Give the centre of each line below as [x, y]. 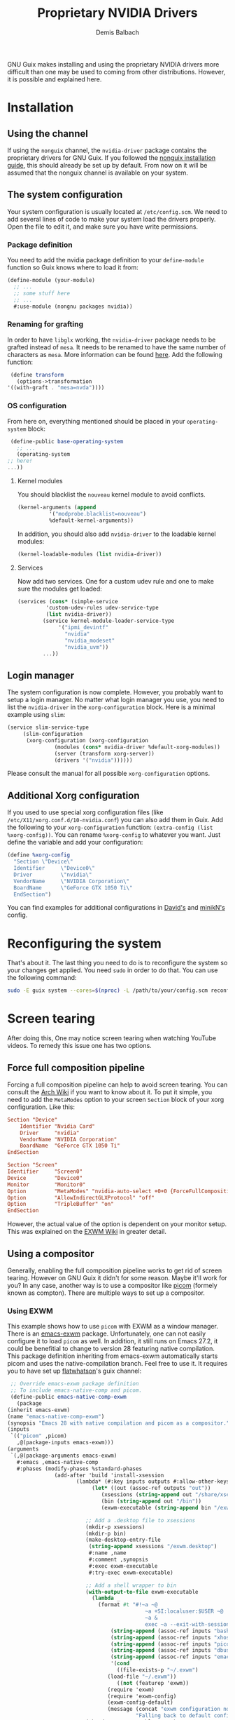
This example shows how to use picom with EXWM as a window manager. [113, 1326]
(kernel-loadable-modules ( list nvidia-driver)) [90, 554]
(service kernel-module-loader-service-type [109, 621]
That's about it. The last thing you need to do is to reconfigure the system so [117, 963]
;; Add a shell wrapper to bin [131, 1585]
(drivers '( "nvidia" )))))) [93, 760]
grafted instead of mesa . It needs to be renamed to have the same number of [116, 347]
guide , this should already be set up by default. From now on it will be [107, 165]
